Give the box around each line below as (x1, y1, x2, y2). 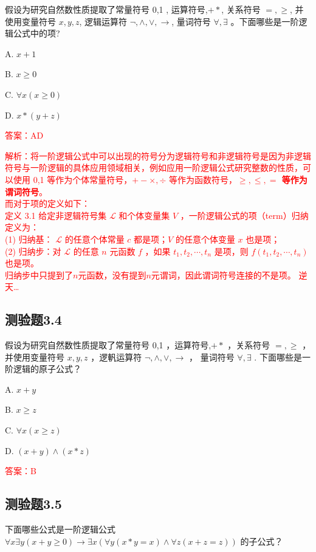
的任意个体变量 (175, 232, 235, 245)
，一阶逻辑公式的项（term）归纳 (180, 209, 309, 221)
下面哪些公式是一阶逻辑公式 (5, 523, 115, 536)
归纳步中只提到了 (5, 268, 73, 281)
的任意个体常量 (64, 232, 125, 245)
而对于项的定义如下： (5, 197, 90, 210)
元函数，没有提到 (78, 268, 146, 281)
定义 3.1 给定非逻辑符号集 (5, 209, 107, 221)
